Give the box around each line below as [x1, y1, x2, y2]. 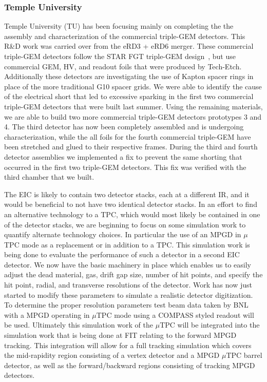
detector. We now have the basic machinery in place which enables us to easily [4, 259, 251, 270]
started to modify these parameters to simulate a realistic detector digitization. [4, 289, 253, 300]
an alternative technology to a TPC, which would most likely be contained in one [4, 208, 260, 219]
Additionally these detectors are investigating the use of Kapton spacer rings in [4, 71, 254, 82]
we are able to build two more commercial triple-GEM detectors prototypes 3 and [4, 111, 262, 122]
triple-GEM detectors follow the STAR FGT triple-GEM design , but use [4, 51, 236, 61]
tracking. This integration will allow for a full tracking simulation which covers [4, 339, 252, 350]
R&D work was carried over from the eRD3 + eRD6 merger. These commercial [4, 41, 254, 51]
